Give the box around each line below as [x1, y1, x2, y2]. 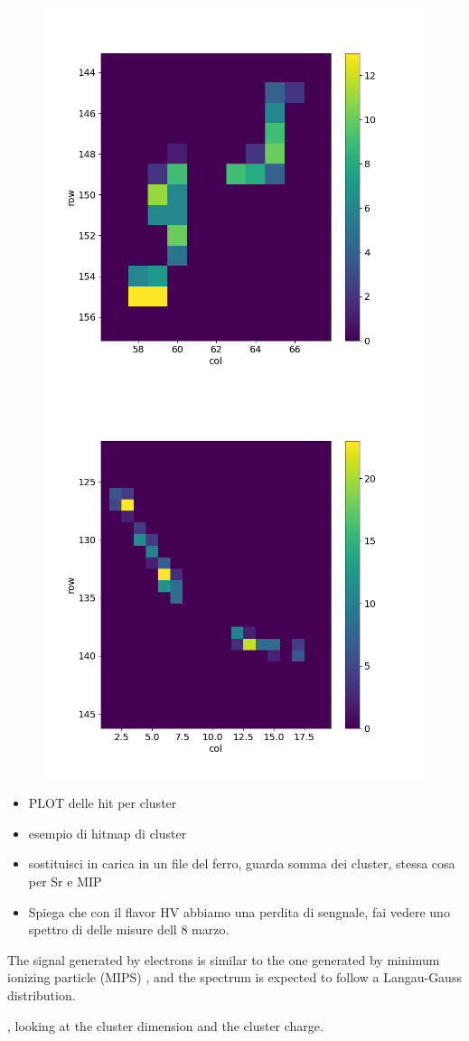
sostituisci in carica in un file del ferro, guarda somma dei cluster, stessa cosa [28, 854, 455, 873]
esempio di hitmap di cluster [28, 823, 187, 842]
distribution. [7, 985, 76, 1004]
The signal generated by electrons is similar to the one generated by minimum [7, 950, 440, 969]
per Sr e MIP [28, 871, 102, 890]
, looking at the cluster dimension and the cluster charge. [7, 1016, 324, 1035]
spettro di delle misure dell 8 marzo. [28, 920, 230, 939]
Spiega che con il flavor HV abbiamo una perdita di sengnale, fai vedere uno [28, 902, 450, 921]
